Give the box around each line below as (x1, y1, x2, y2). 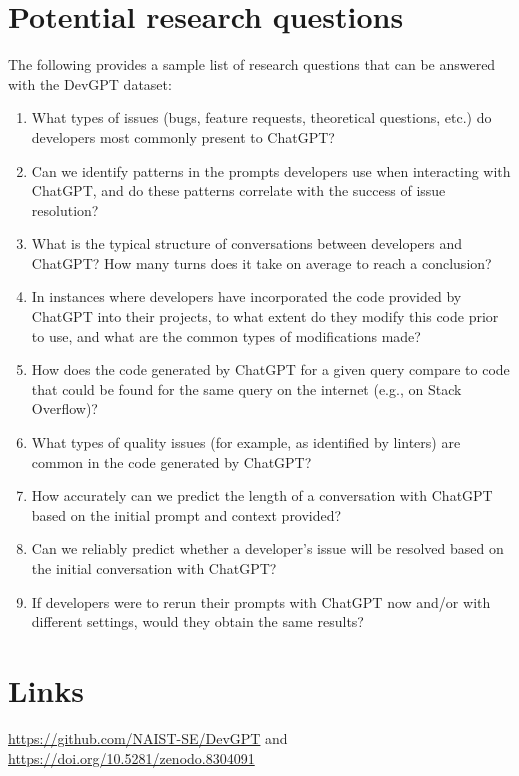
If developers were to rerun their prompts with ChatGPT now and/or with (31, 591, 491, 612)
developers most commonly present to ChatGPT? (31, 126, 335, 147)
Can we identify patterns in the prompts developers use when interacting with (31, 160, 511, 181)
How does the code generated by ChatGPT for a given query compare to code (31, 359, 510, 380)
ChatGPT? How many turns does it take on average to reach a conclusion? (31, 252, 492, 273)
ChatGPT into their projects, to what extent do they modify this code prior (31, 306, 499, 327)
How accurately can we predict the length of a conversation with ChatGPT (31, 485, 493, 506)
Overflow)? (31, 398, 98, 419)
